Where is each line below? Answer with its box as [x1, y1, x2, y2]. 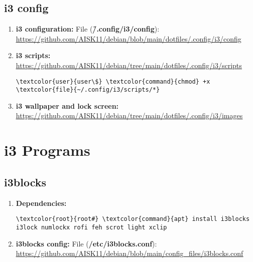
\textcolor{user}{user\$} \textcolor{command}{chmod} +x [16, 78, 210, 85]
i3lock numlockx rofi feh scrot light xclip [16, 223, 167, 231]
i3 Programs [4, 140, 90, 160]
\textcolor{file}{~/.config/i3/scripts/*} [16, 86, 160, 94]
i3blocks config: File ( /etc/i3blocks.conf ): [16, 238, 157, 248]
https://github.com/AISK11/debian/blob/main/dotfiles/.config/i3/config [16, 33, 241, 44]
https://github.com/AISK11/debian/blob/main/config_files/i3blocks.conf [16, 248, 243, 258]
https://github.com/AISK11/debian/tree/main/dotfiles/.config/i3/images [16, 110, 243, 121]
